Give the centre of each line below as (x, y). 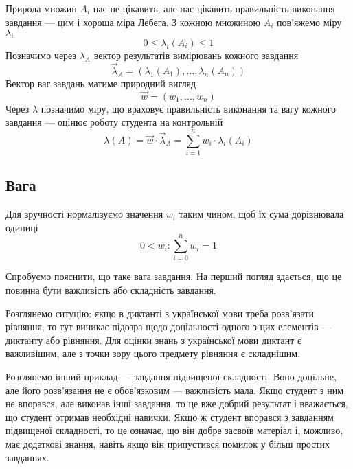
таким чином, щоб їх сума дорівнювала (261, 214)
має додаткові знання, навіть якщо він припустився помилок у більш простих (168, 443)
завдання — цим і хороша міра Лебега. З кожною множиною (133, 22)
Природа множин (41, 8)
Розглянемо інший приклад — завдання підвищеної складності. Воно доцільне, (171, 376)
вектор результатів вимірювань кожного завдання (196, 55)
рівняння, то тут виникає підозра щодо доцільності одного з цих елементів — (169, 327)
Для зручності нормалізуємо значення (84, 214)
